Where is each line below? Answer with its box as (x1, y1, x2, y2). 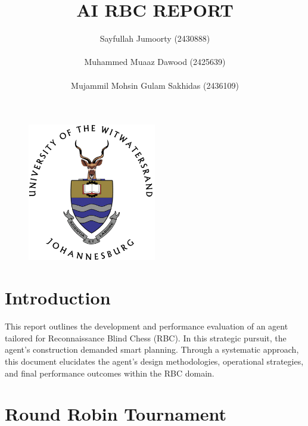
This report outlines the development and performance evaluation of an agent (5, 320, 288, 332)
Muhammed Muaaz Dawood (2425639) (84, 55, 226, 68)
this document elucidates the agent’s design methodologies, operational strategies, (5, 355, 304, 367)
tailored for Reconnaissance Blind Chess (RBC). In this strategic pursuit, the (5, 331, 287, 344)
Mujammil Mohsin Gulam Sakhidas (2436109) (71, 79, 239, 91)
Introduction (5, 285, 111, 310)
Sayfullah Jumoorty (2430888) (99, 32, 210, 45)
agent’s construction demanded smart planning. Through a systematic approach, (5, 343, 299, 356)
